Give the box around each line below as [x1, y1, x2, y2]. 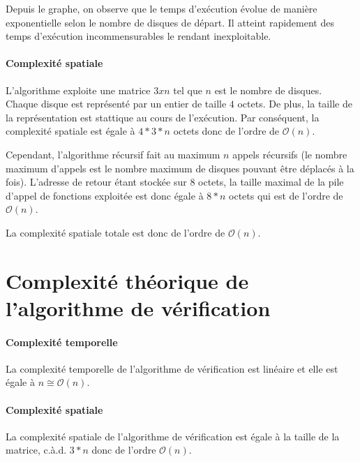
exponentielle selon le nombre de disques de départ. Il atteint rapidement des [6, 15, 334, 29]
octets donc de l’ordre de [173, 124, 280, 138]
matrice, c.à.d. [6, 442, 67, 457]
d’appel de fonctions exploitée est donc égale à [6, 188, 204, 202]
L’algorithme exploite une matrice [6, 82, 151, 97]
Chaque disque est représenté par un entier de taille [6, 96, 227, 111]
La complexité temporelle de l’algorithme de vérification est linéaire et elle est [6, 361, 338, 375]
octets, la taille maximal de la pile [198, 174, 344, 189]
